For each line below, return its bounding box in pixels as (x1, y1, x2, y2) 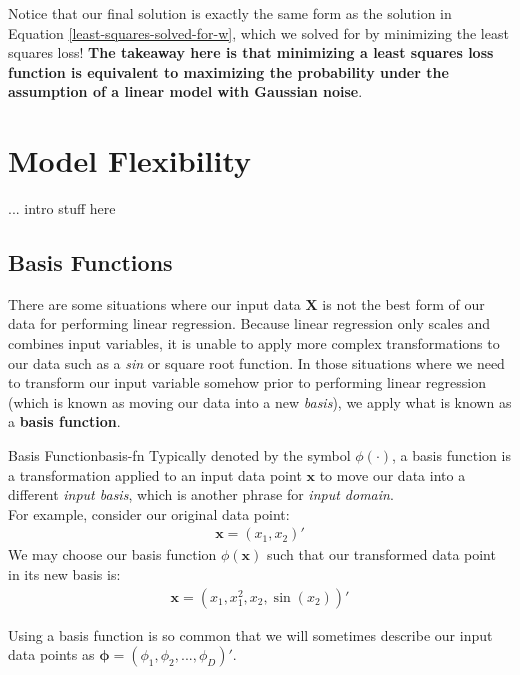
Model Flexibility (8, 140, 252, 181)
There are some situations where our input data (8, 293, 301, 314)
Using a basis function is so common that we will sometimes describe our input (8, 624, 493, 645)
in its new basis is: (8, 564, 121, 585)
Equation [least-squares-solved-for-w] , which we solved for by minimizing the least (8, 22, 509, 43)
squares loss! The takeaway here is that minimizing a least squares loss (8, 42, 494, 63)
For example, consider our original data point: (8, 503, 290, 524)
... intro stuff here (8, 198, 116, 219)
